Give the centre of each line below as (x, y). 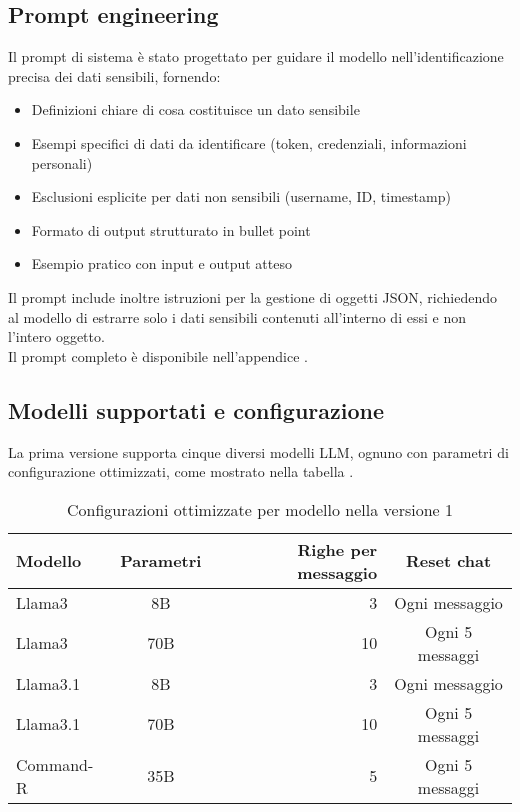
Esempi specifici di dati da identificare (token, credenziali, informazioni (249, 142)
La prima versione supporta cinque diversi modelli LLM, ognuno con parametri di (258, 451)
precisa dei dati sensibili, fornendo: (114, 75)
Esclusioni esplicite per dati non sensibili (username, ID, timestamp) (241, 196)
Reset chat (448, 561)
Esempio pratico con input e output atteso (161, 263)
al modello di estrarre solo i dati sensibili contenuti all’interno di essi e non (237, 316)
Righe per (337, 549)
